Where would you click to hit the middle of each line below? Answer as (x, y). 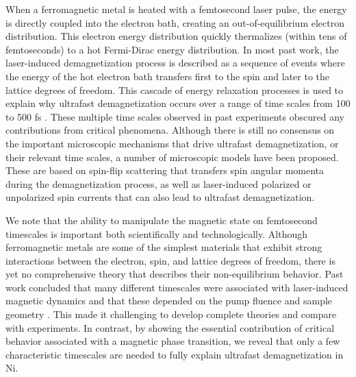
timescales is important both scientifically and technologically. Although (156, 233)
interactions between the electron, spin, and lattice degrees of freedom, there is (170, 260)
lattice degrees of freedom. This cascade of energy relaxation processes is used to (175, 89)
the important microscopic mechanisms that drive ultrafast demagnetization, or (172, 143)
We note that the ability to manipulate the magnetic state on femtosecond (162, 220)
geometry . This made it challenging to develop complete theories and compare (171, 314)
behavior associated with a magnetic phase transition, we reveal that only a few (173, 341)
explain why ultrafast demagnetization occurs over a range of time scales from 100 (178, 103)
